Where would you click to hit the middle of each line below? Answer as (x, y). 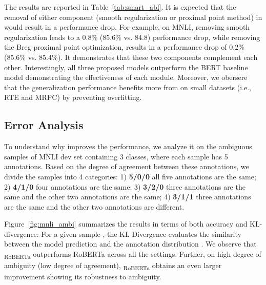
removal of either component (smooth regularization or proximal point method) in (133, 17)
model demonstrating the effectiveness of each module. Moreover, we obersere (126, 77)
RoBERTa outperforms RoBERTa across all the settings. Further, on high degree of (133, 255)
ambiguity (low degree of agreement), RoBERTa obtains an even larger (113, 266)
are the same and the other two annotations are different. (94, 206)
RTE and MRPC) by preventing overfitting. (73, 97)
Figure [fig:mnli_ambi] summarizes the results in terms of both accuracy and (126, 224)
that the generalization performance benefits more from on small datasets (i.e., (128, 87)
